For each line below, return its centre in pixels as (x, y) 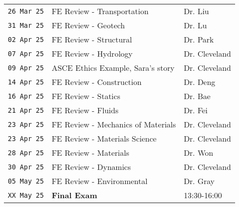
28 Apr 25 (26, 153)
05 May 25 (26, 181)
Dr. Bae (197, 96)
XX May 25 (26, 195)
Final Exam (74, 195)
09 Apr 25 (26, 68)
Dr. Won (198, 153)
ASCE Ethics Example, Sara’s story (113, 68)
